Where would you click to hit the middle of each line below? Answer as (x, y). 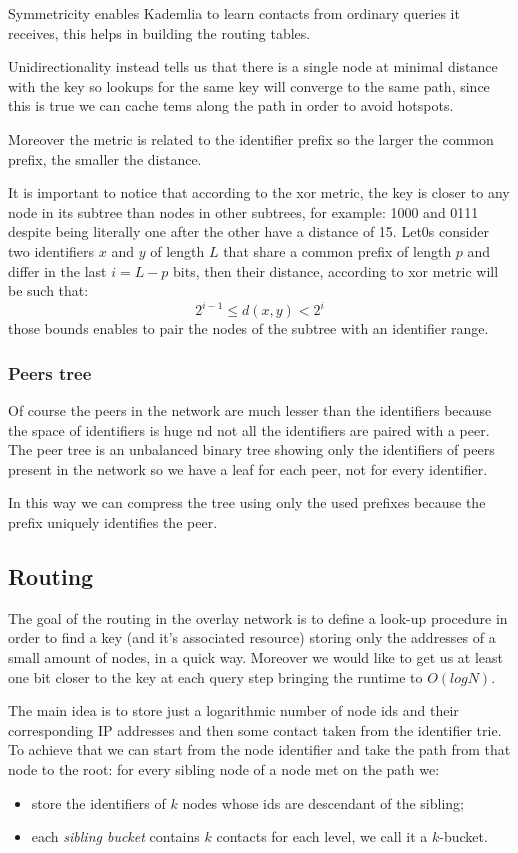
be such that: (48, 290)
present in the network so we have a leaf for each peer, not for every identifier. (248, 468)
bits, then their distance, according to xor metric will (336, 270)
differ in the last (57, 270)
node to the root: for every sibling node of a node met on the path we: (224, 768)
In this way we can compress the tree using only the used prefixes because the (247, 502)
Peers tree (50, 372)
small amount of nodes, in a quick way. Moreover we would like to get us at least (255, 656)
